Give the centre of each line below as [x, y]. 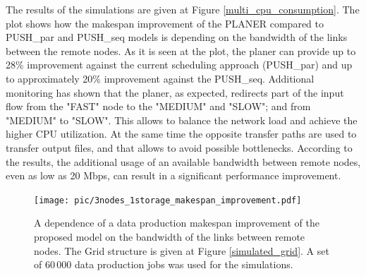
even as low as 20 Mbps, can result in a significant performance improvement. [173, 175]
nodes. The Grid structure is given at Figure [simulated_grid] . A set [182, 250]
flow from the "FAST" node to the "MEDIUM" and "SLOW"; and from [158, 106]
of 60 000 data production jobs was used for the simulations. [164, 264]
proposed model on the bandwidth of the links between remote [170, 236]
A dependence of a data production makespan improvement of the [177, 223]
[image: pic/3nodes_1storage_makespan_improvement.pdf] [168, 200]
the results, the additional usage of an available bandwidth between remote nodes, [183, 161]
